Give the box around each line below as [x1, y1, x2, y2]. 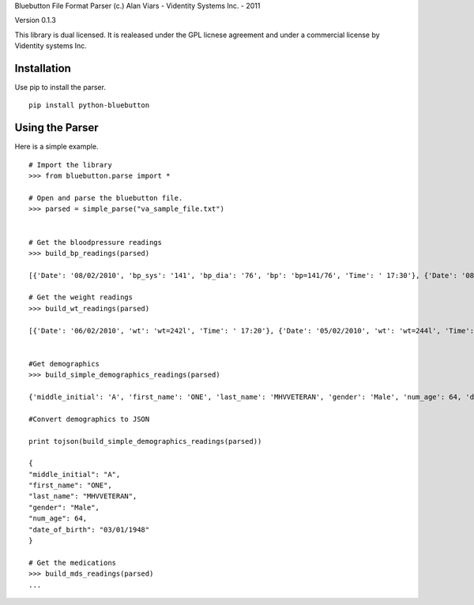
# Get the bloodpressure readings [28, 238, 162, 246]
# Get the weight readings [28, 293, 134, 302]
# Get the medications [28, 558, 117, 567]
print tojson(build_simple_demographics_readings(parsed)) [28, 437, 262, 445]
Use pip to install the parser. [14, 83, 107, 92]
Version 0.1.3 [14, 16, 57, 25]
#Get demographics [28, 359, 100, 368]
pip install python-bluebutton [28, 101, 150, 110]
